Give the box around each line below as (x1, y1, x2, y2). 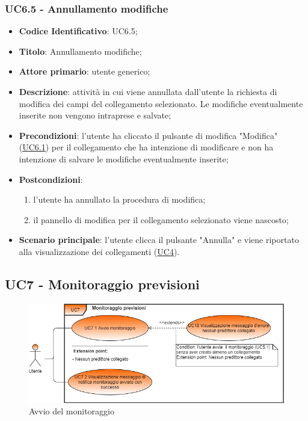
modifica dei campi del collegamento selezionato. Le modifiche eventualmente (19, 97, 303, 109)
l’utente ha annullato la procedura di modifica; (33, 193, 206, 206)
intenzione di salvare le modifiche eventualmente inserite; (19, 152, 229, 165)
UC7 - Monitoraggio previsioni (5, 274, 200, 293)
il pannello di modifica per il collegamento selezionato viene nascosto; (33, 213, 289, 226)
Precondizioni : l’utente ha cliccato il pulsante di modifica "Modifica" (19, 129, 278, 141)
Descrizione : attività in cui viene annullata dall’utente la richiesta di (19, 85, 277, 97)
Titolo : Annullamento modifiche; (19, 45, 142, 57)
